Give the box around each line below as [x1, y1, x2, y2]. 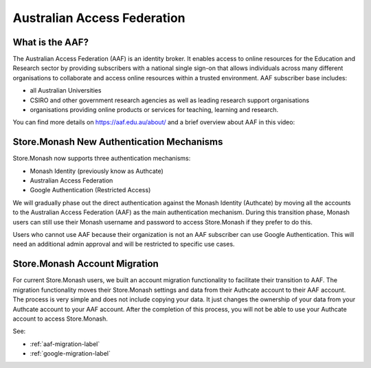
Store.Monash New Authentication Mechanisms [12, 136, 223, 148]
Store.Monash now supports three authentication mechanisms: [12, 154, 191, 163]
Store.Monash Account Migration [12, 258, 159, 270]
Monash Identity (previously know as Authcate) [30, 167, 164, 175]
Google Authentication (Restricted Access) [30, 186, 151, 194]
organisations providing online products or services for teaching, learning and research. [30, 106, 279, 114]
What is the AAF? [12, 36, 89, 48]
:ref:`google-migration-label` [30, 349, 111, 358]
